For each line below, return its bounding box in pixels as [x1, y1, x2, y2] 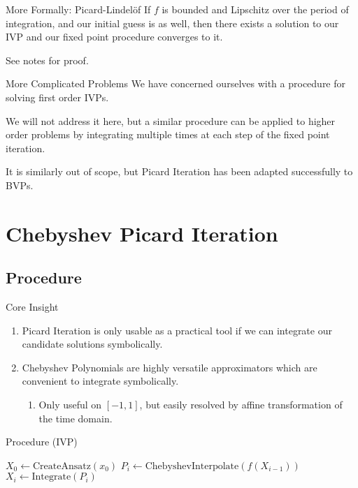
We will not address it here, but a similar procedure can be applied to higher [6, 113, 336, 128]
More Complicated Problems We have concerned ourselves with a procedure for [6, 76, 346, 91]
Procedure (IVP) [6, 434, 78, 449]
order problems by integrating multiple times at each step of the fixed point [6, 127, 330, 142]
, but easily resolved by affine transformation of [139, 397, 343, 412]
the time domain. [38, 411, 113, 425]
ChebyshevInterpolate [145, 461, 239, 471]
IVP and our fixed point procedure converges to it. [6, 29, 223, 44]
